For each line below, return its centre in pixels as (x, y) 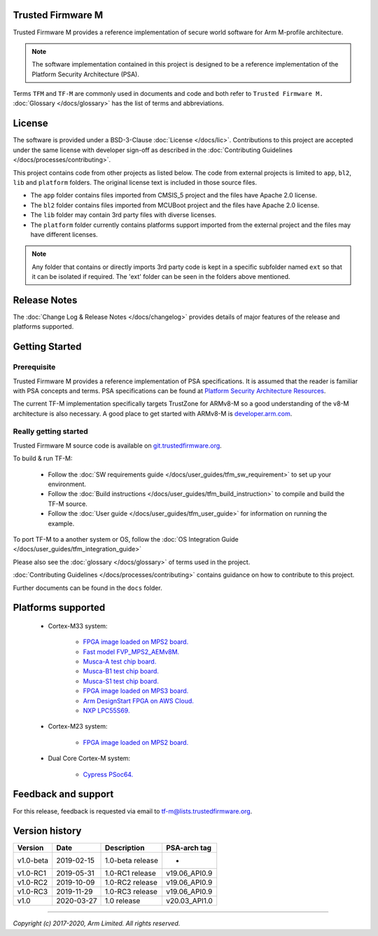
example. (61, 523)
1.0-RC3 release (131, 892)
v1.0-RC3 (33, 892)
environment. (67, 484)
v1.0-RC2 (33, 883)
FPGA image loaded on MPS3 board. (136, 691)
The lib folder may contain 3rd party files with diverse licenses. (124, 215)
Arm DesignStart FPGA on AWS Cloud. (138, 701)
